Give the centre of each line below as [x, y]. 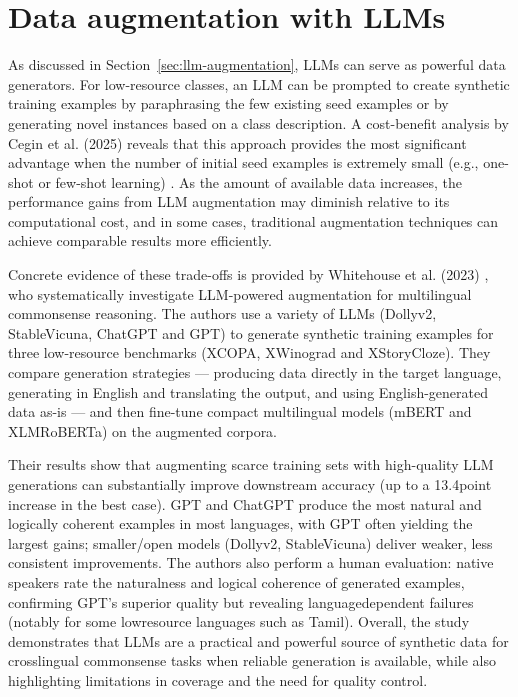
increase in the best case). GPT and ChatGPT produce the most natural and [245, 503]
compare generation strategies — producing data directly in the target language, [255, 372]
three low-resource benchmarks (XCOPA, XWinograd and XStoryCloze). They [249, 352]
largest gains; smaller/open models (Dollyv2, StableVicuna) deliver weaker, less [250, 542]
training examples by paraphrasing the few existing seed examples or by [228, 103]
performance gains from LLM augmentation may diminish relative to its [229, 201]
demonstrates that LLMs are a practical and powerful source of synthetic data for [258, 640]
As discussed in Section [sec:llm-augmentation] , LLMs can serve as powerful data [257, 64]
